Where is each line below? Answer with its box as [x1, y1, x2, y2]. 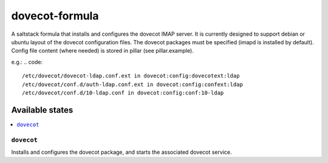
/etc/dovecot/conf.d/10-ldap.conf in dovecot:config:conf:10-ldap [22, 89, 224, 96]
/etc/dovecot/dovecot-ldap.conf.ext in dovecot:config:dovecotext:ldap [22, 73, 240, 79]
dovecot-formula [11, 9, 99, 22]
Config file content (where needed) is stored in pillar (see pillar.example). [11, 47, 194, 55]
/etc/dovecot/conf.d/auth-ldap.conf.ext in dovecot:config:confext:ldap [22, 81, 243, 88]
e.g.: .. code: [11, 58, 43, 65]
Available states [11, 105, 73, 115]
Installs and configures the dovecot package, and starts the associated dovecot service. [11, 148, 232, 156]
